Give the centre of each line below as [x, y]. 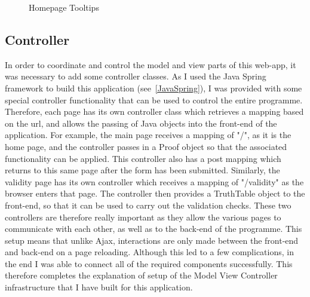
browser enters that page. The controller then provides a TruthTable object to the [155, 193]
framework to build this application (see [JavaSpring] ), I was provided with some [154, 88]
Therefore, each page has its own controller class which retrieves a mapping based [154, 111]
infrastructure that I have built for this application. [99, 287]
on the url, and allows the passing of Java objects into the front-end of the [141, 123]
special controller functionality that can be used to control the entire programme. [154, 99]
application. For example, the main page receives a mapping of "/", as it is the [148, 135]
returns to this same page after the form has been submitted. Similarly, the [142, 170]
